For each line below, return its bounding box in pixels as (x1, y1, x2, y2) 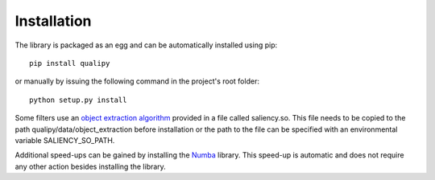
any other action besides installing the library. (14, 162, 167, 171)
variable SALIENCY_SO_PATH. (14, 135, 115, 145)
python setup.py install (29, 95, 127, 104)
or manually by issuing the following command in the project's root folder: (14, 76, 259, 86)
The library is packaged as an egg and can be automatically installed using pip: (14, 40, 278, 50)
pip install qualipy (29, 59, 110, 67)
